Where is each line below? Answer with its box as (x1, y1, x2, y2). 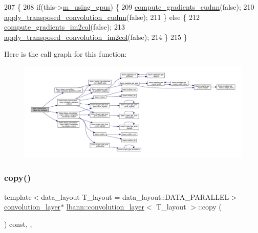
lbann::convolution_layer (66, 201, 144, 212)
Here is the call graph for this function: (4, 49, 127, 59)
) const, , (4, 218, 32, 229)
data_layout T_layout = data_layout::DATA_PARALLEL (41, 191, 229, 202)
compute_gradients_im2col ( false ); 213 (4, 21, 125, 32)
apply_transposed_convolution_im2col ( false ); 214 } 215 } (4, 31, 187, 42)
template (4, 191, 32, 202)
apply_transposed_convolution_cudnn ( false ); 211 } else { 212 (4, 11, 200, 22)
